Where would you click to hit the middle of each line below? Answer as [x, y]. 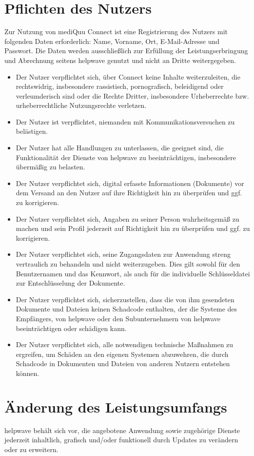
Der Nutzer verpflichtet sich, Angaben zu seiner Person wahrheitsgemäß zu [127, 218]
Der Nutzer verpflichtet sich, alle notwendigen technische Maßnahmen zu [125, 344]
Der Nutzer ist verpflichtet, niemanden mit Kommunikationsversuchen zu [125, 121]
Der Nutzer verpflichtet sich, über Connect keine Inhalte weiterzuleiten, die [128, 76]
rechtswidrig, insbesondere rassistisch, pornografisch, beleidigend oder [120, 86]
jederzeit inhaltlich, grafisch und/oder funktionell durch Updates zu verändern [121, 440]
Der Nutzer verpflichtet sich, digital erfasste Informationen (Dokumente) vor [130, 183]
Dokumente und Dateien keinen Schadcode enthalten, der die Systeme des [127, 309]
